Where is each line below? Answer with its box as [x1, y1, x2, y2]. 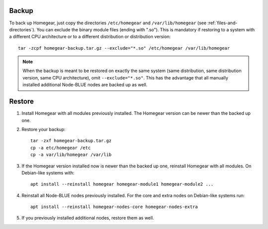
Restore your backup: [21, 126, 66, 132]
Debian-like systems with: [21, 169, 74, 176]
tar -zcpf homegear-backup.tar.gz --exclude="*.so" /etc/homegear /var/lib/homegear [18, 45, 230, 51]
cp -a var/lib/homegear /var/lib [30, 152, 112, 157]
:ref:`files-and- [207, 20, 238, 26]
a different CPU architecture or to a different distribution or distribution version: [9, 34, 171, 40]
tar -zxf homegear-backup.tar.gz [30, 138, 112, 144]
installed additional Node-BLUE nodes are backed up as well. [22, 82, 147, 88]
